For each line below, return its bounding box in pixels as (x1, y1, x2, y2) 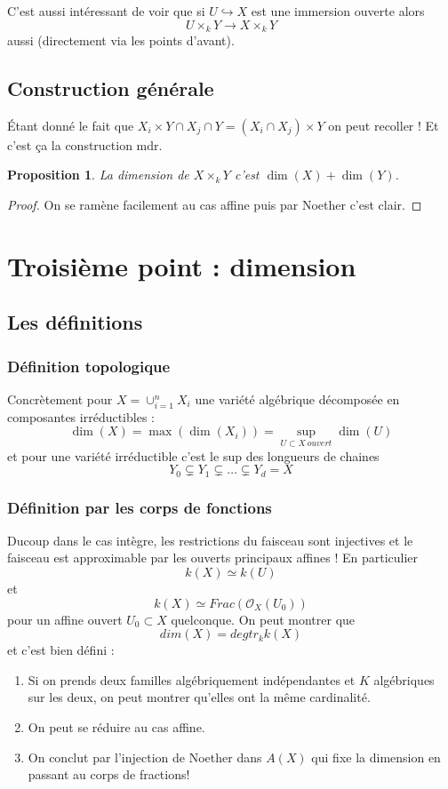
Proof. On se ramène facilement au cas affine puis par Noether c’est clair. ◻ (7, 195, 422, 214)
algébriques (373, 670, 435, 689)
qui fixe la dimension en (311, 747, 441, 766)
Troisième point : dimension (7, 247, 356, 283)
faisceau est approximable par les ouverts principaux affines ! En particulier (7, 548, 419, 567)
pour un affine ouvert (7, 610, 123, 628)
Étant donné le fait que (7, 116, 134, 134)
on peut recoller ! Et (328, 116, 439, 134)
